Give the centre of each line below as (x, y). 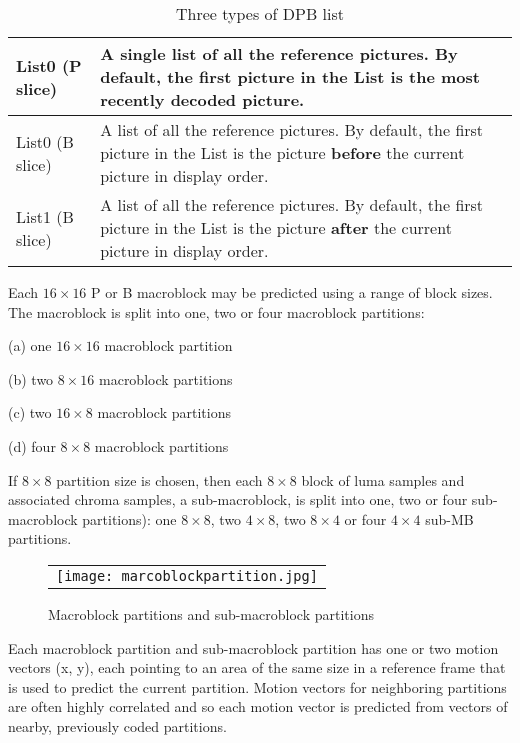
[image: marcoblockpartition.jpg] (187, 575)
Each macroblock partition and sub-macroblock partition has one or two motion (253, 647)
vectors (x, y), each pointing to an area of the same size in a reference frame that (257, 667)
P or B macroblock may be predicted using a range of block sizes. (292, 292)
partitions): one (129, 518)
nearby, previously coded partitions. (117, 725)
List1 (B (45, 216)
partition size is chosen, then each (159, 479)
